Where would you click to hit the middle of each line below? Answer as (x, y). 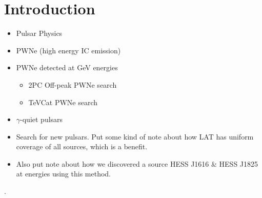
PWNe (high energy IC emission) (68, 50)
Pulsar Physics (39, 33)
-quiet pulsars (42, 119)
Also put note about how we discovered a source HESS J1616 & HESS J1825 (137, 163)
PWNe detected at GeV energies (67, 67)
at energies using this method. (64, 174)
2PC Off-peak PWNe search (73, 84)
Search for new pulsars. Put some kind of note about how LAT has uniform (135, 136)
